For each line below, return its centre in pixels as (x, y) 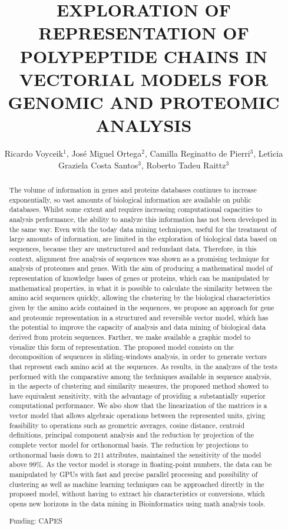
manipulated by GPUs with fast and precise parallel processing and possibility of (133, 474)
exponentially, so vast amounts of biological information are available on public (130, 199)
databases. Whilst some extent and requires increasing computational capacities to (136, 209)
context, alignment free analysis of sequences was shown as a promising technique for (139, 258)
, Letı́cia (268, 153)
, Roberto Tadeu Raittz (183, 165)
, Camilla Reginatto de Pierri (198, 153)
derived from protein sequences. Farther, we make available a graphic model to (130, 337)
